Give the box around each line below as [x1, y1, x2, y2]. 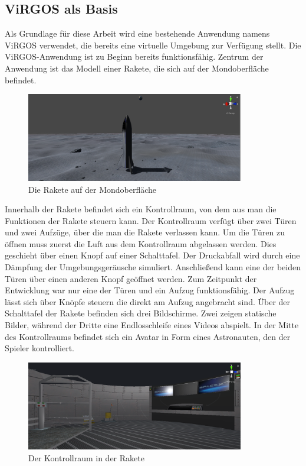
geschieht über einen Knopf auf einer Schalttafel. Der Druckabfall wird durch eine [5, 249, 300, 261]
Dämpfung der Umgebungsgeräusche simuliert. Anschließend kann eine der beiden [5, 261, 301, 273]
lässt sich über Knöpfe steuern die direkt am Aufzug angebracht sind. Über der [5, 295, 291, 308]
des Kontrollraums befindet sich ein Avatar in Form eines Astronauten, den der [5, 330, 291, 342]
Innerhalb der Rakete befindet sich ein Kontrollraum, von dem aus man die [5, 203, 277, 215]
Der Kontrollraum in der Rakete [28, 451, 144, 464]
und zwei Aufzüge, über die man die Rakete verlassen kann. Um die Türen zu [5, 226, 285, 238]
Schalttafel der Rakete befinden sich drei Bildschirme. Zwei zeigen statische [5, 307, 277, 319]
